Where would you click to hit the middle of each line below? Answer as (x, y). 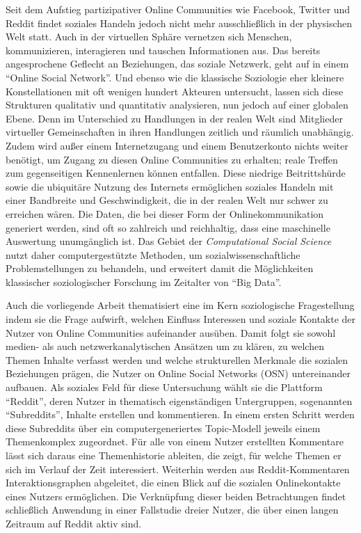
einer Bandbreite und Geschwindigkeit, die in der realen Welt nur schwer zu (167, 200)
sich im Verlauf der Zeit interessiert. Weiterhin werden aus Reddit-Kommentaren (178, 469)
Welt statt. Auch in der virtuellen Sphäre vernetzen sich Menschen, (149, 37)
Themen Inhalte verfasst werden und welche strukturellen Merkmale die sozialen (177, 359)
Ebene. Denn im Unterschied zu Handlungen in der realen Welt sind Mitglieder (174, 118)
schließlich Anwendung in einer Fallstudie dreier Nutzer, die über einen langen (172, 510)
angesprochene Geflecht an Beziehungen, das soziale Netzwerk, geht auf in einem (177, 64)
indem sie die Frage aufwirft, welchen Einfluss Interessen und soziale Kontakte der (181, 319)
